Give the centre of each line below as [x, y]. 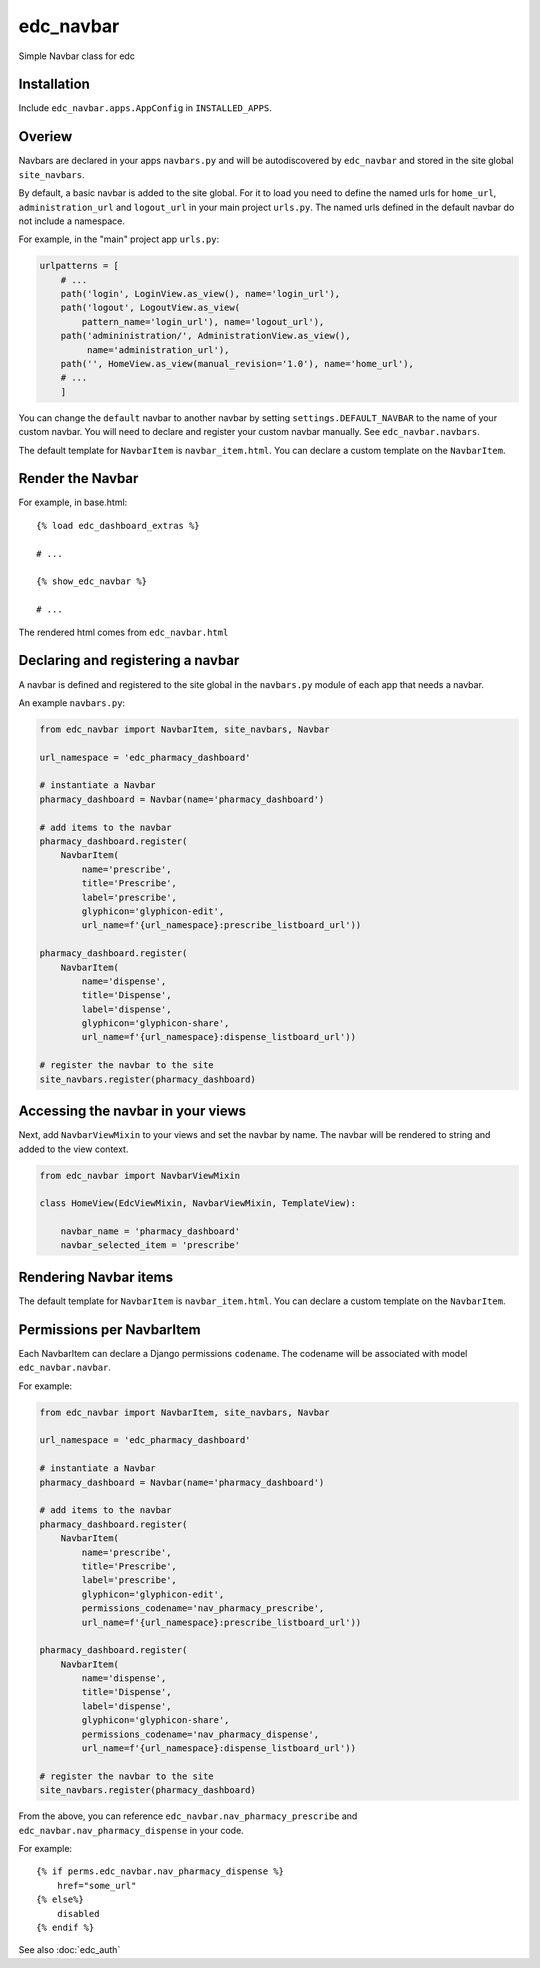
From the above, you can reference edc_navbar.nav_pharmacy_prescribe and [188, 1816]
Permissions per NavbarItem [110, 1329]
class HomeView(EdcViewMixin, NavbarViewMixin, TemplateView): [198, 1203]
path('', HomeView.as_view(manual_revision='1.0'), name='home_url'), [237, 364]
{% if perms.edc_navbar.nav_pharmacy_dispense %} [160, 1871]
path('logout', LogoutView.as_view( [150, 308]
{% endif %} [65, 1927]
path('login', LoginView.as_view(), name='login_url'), [200, 294]
